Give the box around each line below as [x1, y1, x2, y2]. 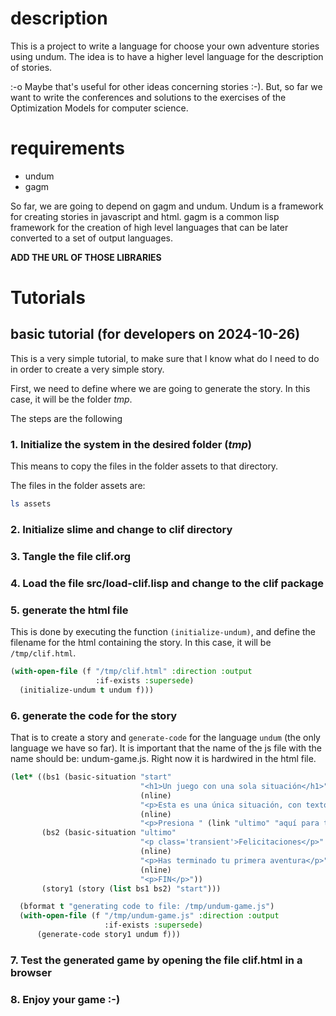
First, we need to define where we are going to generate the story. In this [10, 382, 311, 394]
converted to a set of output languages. [10, 232, 174, 244]
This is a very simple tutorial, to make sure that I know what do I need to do [10, 352, 320, 364]
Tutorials [10, 287, 86, 309]
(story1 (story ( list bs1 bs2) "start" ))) [41, 883, 222, 894]
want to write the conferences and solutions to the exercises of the [10, 91, 287, 103]
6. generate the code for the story [10, 708, 178, 722]
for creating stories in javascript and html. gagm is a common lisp [10, 210, 280, 222]
